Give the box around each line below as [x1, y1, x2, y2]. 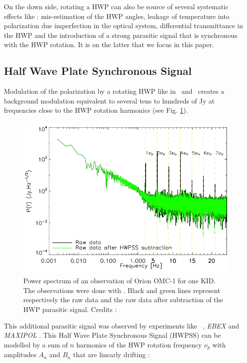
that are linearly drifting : [73, 349, 150, 360]
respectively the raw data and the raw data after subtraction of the [23, 294, 223, 305]
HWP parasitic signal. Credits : [23, 304, 117, 314]
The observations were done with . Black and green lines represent [23, 285, 220, 295]
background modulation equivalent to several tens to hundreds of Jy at [4, 95, 215, 105]
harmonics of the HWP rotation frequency [76, 339, 202, 349]
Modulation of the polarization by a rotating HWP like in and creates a [4, 86, 224, 96]
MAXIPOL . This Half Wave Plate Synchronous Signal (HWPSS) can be [4, 330, 221, 340]
